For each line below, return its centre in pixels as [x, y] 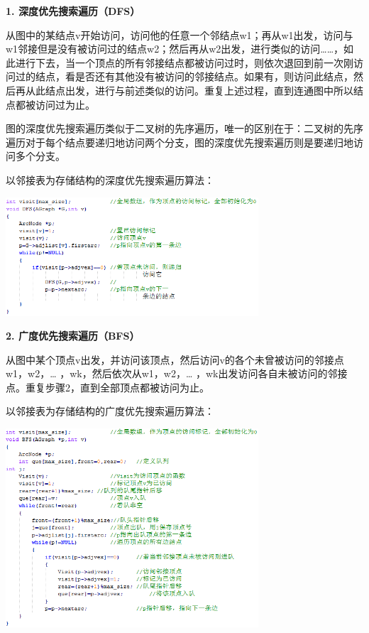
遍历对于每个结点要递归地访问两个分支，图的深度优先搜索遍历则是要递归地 [180, 142]
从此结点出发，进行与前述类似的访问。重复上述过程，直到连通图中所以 [189, 90]
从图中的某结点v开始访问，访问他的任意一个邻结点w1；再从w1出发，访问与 [180, 34]
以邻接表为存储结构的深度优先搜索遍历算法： [110, 179]
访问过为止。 [65, 104]
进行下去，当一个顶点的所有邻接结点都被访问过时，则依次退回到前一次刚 [184, 62]
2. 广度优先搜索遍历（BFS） [73, 336]
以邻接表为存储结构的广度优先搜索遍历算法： [110, 411]
